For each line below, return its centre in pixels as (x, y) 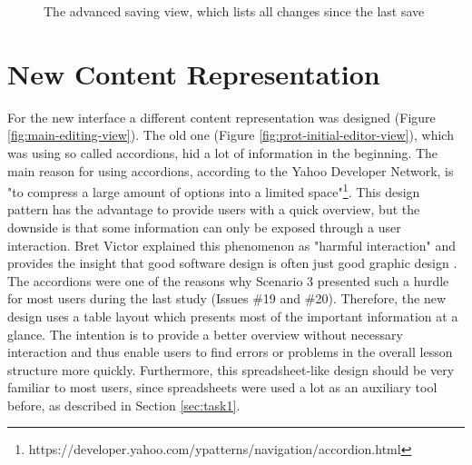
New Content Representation (194, 73)
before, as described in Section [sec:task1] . (124, 405)
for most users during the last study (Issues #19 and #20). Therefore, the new (226, 298)
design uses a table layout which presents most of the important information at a (233, 316)
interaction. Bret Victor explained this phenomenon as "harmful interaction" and (232, 245)
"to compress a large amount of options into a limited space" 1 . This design (214, 190)
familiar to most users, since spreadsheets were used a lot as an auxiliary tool (222, 387)
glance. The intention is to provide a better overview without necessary (205, 334)
